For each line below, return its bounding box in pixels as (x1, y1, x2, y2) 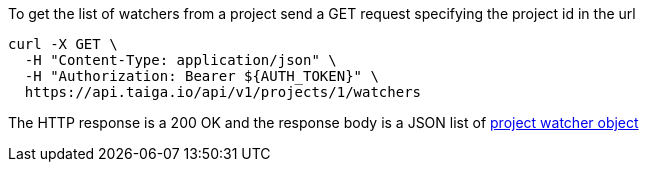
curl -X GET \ (8, 36, 118, 52)
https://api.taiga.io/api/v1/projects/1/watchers (24, 84, 422, 100)
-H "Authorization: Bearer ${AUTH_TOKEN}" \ (24, 68, 379, 84)
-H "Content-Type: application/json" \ (24, 52, 337, 68)
